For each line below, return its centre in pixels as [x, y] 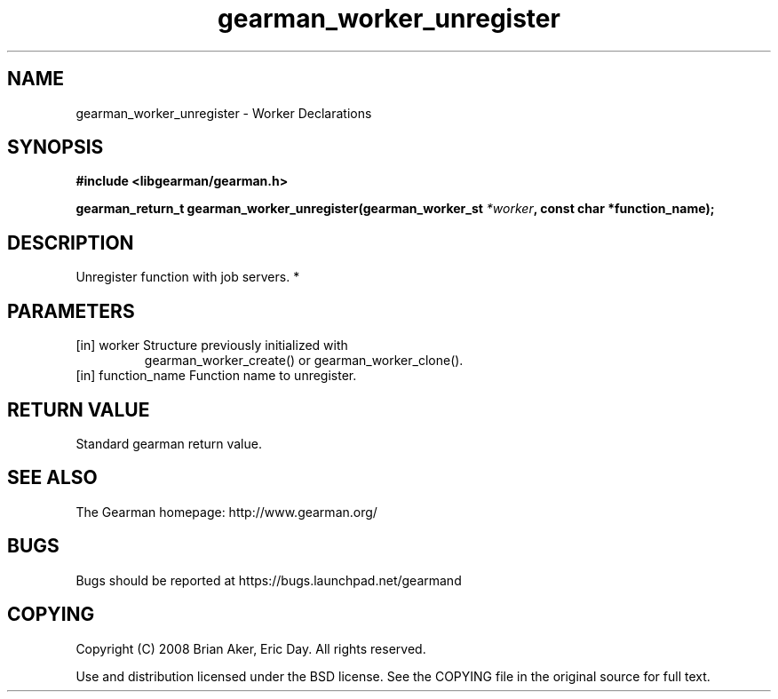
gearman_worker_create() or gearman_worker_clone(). [304, 361]
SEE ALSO [52, 478]
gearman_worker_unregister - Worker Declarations [224, 113]
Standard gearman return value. [169, 443]
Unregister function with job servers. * [188, 277]
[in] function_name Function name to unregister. [216, 376]
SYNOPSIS [56, 147]
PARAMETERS [71, 311]
